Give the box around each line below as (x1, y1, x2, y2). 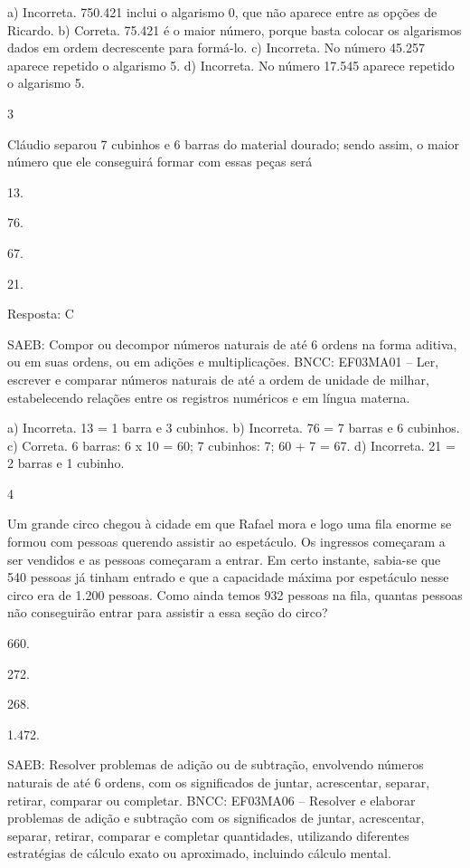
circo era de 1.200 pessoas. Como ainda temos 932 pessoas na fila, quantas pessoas (7, 585, 463, 604)
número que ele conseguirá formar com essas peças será (7, 152, 313, 171)
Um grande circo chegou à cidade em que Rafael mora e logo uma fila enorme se (7, 514, 452, 533)
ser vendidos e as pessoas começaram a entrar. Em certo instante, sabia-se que (7, 549, 441, 568)
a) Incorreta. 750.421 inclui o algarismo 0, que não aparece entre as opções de (7, 3, 437, 21)
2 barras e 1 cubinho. (7, 453, 125, 472)
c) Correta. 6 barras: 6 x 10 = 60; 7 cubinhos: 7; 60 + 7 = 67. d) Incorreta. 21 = (7, 435, 456, 454)
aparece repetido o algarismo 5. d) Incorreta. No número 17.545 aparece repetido (7, 55, 455, 74)
